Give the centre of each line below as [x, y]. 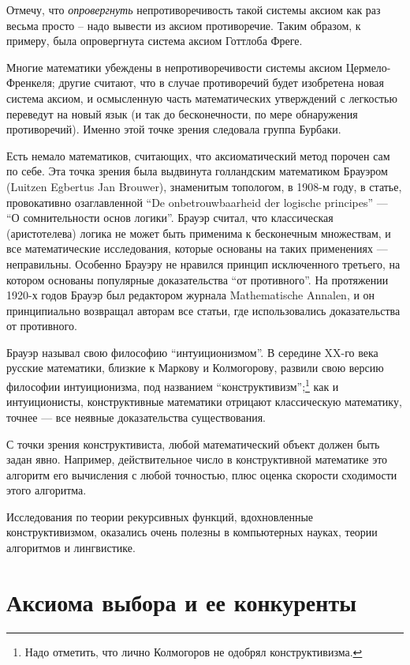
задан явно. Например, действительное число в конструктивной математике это [197, 459]
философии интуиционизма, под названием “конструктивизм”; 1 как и [173, 385]
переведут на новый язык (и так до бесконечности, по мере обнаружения [182, 113]
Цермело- [368, 67]
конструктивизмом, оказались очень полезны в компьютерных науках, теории [192, 532]
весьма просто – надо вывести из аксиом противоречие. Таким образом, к [184, 25]
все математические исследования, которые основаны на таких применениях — [197, 248]
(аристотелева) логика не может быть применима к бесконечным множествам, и [199, 233]
